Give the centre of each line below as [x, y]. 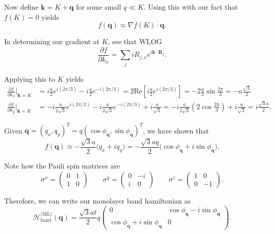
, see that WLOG [135, 41]
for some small [99, 7]
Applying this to [30, 78]
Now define [21, 7]
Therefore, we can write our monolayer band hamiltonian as [97, 200]
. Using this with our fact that [191, 7]
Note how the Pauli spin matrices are [62, 165]
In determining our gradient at [52, 41]
